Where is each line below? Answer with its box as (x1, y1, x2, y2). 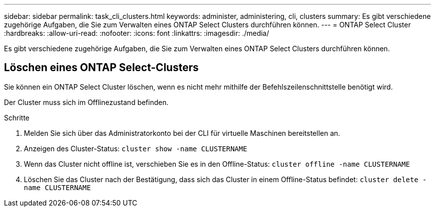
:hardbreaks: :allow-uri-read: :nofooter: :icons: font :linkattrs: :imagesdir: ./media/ (4, 29, 269, 37)
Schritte (4, 113, 30, 122)
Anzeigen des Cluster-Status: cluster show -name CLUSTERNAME (24, 144, 247, 153)
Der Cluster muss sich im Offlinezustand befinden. (4, 98, 169, 106)
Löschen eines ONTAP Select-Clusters (4, 61, 199, 74)
